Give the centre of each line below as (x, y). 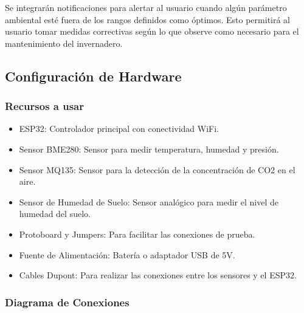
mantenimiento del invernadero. (64, 43)
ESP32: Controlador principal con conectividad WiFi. (119, 129)
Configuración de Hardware (93, 76)
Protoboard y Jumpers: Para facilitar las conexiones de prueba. (137, 234)
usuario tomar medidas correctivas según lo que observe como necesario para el (152, 31)
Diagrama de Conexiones (67, 302)
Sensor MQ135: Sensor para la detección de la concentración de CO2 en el (157, 169)
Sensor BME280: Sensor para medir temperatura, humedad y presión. (149, 149)
